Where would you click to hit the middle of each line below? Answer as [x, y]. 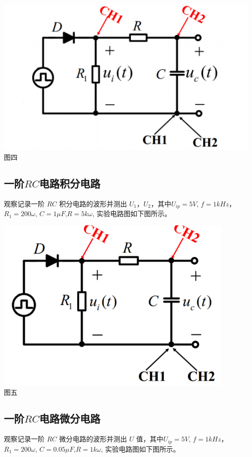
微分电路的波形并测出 [93, 439]
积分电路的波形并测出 [93, 203]
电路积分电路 [70, 183]
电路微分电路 [70, 418]
